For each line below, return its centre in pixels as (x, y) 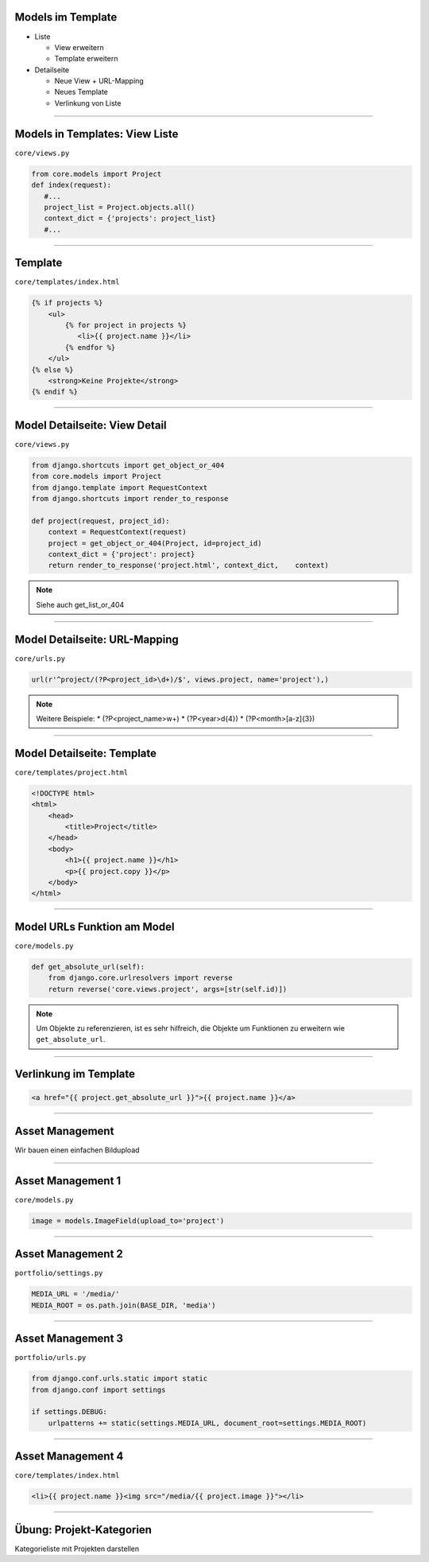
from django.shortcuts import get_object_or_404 (128, 465)
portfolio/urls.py (50, 1358)
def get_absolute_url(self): (88, 967)
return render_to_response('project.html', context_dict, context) (189, 565)
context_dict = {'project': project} (122, 554)
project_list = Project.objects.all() (120, 207)
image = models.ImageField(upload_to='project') (128, 1220)
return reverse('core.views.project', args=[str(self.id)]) (168, 989)
